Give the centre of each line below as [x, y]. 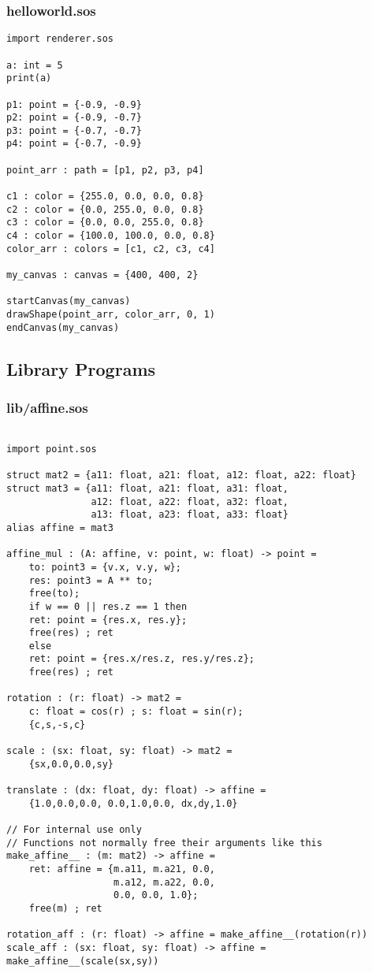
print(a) [29, 78]
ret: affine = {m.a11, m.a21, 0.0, [122, 869]
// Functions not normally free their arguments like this [164, 843]
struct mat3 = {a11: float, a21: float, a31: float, [147, 488]
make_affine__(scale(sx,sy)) [83, 961]
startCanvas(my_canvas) [69, 301]
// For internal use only [74, 830]
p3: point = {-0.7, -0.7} [74, 130]
